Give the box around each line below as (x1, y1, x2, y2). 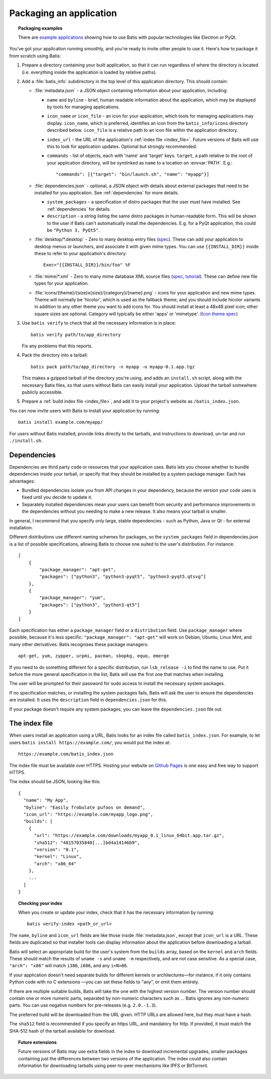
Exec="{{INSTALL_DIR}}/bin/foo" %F (43, 262, 131, 268)
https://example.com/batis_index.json (18, 751, 114, 757)
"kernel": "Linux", (34, 854, 82, 860)
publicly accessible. (22, 389, 63, 395)
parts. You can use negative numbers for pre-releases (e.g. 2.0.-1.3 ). (9, 1002, 158, 1009)
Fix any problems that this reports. (22, 343, 93, 349)
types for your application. (34, 280, 89, 286)
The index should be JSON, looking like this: (9, 779, 101, 785)
